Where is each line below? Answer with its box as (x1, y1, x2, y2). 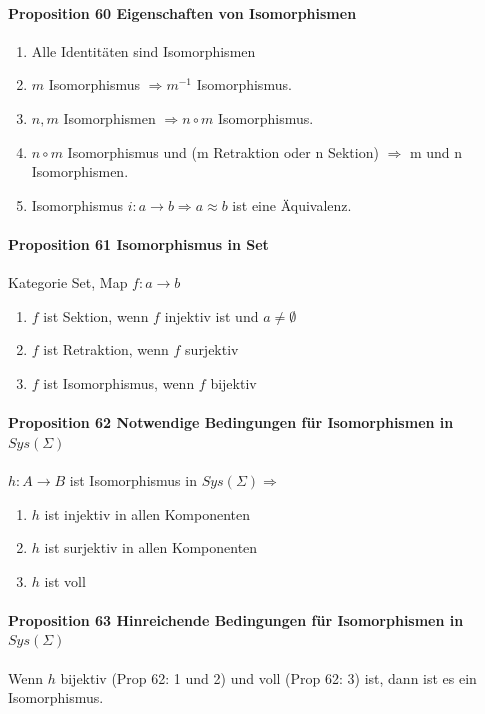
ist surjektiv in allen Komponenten (44, 537, 258, 558)
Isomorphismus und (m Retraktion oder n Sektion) (67, 141, 379, 162)
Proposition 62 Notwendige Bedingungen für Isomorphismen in (8, 412, 454, 433)
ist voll (44, 570, 86, 591)
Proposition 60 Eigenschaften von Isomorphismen (8, 2, 357, 23)
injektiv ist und (164, 305, 259, 326)
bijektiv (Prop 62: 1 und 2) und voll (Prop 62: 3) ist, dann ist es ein (60, 667, 477, 688)
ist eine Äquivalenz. (232, 194, 352, 215)
